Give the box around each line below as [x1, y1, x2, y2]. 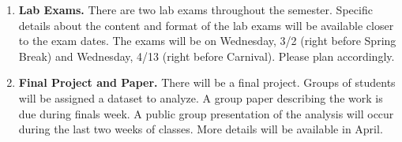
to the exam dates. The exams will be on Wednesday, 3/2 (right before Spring [18, 32, 396, 49]
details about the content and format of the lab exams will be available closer [18, 17, 394, 33]
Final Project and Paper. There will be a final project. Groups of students [18, 74, 396, 91]
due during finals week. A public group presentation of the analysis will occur [18, 105, 394, 121]
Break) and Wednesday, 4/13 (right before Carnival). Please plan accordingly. [18, 47, 395, 64]
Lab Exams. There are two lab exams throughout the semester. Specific [18, 2, 373, 17]
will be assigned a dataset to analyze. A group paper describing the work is [18, 89, 383, 106]
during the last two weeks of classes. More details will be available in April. [18, 121, 383, 137]
